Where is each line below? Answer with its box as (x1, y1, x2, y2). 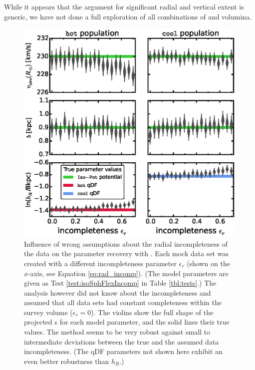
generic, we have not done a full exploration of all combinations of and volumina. (4, 11, 252, 21)
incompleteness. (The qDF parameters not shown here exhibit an (24, 346, 223, 357)
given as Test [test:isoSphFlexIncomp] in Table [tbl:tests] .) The (24, 278, 217, 288)
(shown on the (187, 258, 230, 268)
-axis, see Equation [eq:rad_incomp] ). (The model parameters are (28, 268, 229, 278)
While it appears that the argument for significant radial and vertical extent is (4, 1, 244, 11)
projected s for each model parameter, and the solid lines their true (24, 317, 230, 327)
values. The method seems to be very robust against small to (24, 327, 211, 337)
